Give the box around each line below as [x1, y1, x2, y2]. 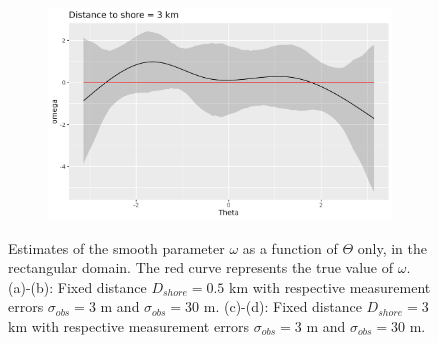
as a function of [242, 237, 338, 258]
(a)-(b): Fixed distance [8, 276, 147, 297]
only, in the [357, 237, 427, 258]
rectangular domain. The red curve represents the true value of [8, 257, 394, 278]
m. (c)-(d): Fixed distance [203, 296, 362, 317]
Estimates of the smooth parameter [8, 237, 225, 258]
